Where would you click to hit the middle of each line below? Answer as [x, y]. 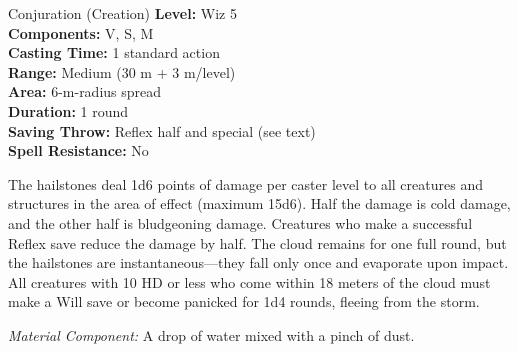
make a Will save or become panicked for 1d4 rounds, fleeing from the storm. [244, 301]
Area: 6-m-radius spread [85, 91]
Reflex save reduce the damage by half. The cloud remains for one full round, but [257, 242]
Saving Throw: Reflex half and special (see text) [162, 130]
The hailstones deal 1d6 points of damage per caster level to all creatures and [245, 183]
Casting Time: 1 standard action [114, 52]
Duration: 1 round [68, 110]
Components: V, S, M [81, 32]
